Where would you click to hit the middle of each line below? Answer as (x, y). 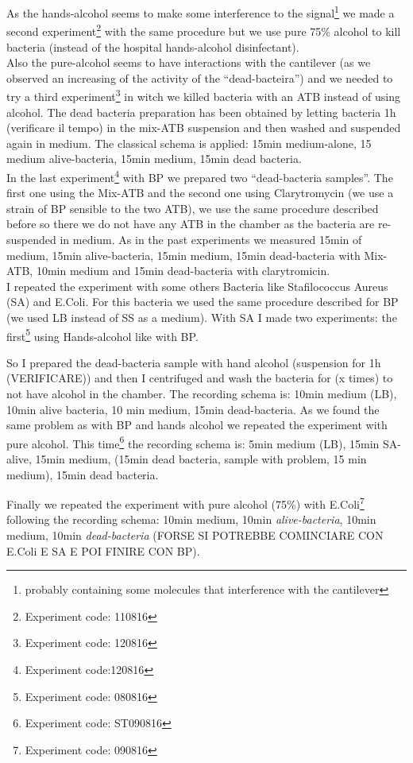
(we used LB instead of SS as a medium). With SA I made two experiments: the (202, 317)
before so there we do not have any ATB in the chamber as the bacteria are (191, 224)
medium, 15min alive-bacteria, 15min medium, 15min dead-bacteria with (183, 255)
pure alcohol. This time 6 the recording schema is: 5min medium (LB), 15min (193, 442)
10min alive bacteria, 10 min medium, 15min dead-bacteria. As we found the (193, 409)
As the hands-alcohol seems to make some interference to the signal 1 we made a (201, 12)
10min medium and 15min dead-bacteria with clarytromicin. (183, 271)
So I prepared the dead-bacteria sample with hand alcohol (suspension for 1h (194, 362)
